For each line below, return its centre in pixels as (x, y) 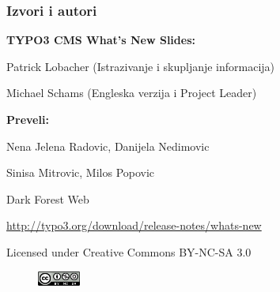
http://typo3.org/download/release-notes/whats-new (134, 225)
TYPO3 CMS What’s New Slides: (101, 40)
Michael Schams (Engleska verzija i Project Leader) (132, 93)
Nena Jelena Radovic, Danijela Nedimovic (108, 146)
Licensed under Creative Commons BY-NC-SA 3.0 (129, 251)
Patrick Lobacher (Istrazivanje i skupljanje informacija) (141, 66)
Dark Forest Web (48, 198)
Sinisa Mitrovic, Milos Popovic (81, 172)
